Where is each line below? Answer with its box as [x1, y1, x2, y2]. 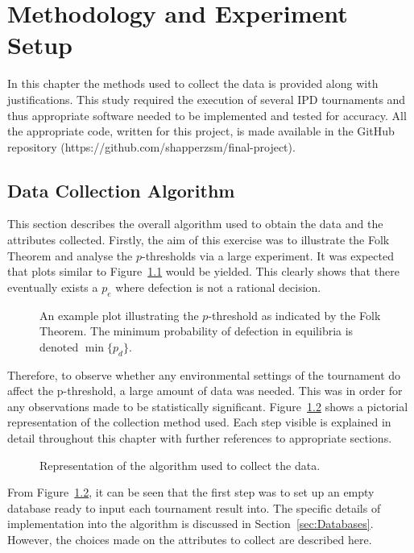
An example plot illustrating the [39, 306, 199, 323]
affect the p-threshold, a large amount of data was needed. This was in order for [7, 382, 403, 399]
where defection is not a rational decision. [115, 278, 321, 295]
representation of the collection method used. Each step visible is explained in [7, 414, 391, 430]
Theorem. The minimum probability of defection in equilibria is [39, 322, 354, 339]
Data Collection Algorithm [7, 177, 235, 202]
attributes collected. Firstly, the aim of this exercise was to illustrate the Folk [7, 231, 390, 248]
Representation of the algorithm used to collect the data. [39, 456, 321, 473]
